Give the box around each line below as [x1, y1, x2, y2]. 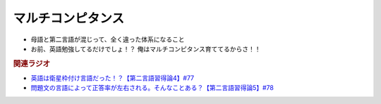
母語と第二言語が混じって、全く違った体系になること [30, 35, 185, 44]
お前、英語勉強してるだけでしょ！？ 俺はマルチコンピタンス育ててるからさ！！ [30, 44, 261, 53]
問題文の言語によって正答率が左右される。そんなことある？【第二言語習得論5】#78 [30, 84, 274, 92]
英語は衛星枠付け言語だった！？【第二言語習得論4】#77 [30, 74, 195, 82]
